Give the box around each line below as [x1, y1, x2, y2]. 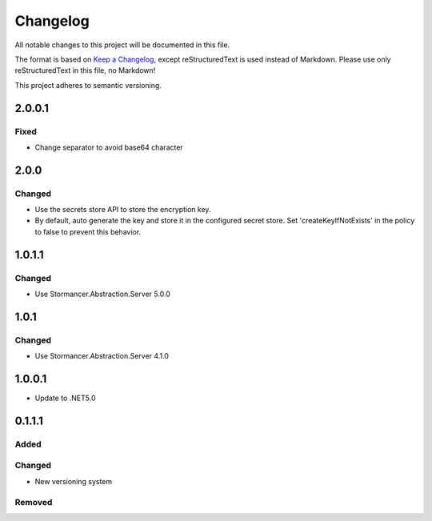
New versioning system [34, 476, 113, 486]
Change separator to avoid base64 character [34, 142, 183, 152]
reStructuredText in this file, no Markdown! [14, 66, 156, 75]
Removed [14, 496, 53, 507]
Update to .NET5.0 [34, 393, 96, 403]
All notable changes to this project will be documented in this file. [14, 40, 230, 50]
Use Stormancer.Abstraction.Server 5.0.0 [34, 289, 171, 299]
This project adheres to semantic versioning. [14, 80, 162, 90]
